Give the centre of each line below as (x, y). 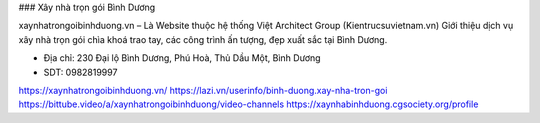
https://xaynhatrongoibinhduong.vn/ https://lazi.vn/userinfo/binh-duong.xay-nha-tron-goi (203, 90)
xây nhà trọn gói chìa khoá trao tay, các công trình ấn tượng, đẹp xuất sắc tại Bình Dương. (203, 39)
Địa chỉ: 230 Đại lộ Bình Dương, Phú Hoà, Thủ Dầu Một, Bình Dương (182, 58)
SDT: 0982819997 (80, 72)
